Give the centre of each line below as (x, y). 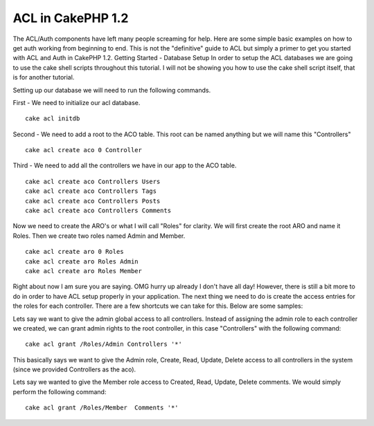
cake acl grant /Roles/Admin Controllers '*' (104, 344)
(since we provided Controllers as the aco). (74, 369)
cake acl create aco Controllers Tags (91, 191)
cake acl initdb (53, 119)
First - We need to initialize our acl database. (77, 102)
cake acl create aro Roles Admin (82, 261)
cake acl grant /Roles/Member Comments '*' (102, 408)
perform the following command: (60, 391)
